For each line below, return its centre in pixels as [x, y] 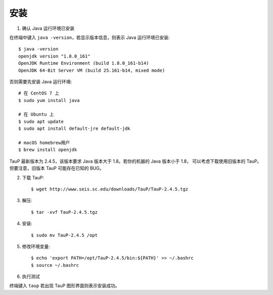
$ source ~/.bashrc [55, 265]
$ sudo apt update [41, 121]
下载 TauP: [33, 177]
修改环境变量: [36, 246]
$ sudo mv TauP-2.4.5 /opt [64, 235]
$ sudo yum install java [49, 100]
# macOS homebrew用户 [44, 143]
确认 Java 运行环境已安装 [48, 28]
